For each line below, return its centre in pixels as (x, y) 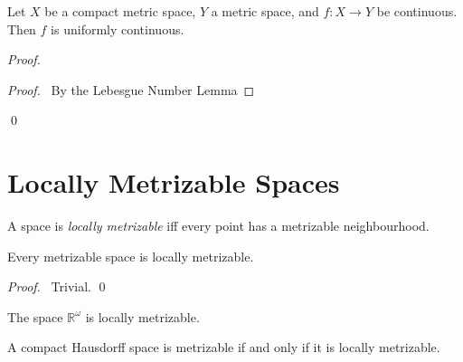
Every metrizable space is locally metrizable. (131, 256)
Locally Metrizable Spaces (174, 182)
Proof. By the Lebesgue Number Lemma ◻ (131, 89)
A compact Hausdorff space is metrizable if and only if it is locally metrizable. (224, 347)
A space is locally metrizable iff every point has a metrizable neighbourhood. (218, 226)
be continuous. (417, 11)
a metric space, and (265, 11)
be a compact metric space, (120, 11)
